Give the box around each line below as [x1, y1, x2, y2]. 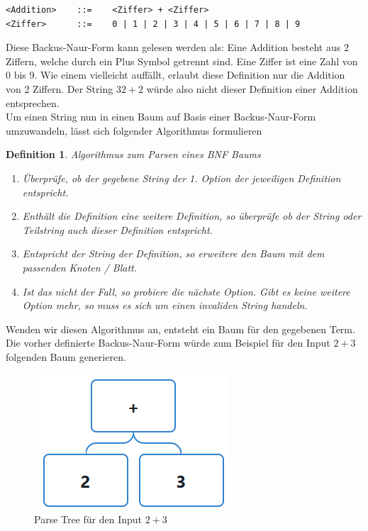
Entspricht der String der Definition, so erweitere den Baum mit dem [22, 246, 325, 261]
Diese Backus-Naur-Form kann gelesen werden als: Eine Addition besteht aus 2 [6, 40, 349, 55]
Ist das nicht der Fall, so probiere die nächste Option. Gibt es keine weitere [22, 284, 350, 298]
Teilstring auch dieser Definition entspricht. [22, 222, 213, 237]
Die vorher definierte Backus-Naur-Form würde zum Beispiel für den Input [6, 335, 330, 350]
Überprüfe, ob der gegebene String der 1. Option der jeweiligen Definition [22, 170, 341, 185]
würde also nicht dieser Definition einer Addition [146, 81, 358, 96]
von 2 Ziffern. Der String [6, 81, 113, 96]
